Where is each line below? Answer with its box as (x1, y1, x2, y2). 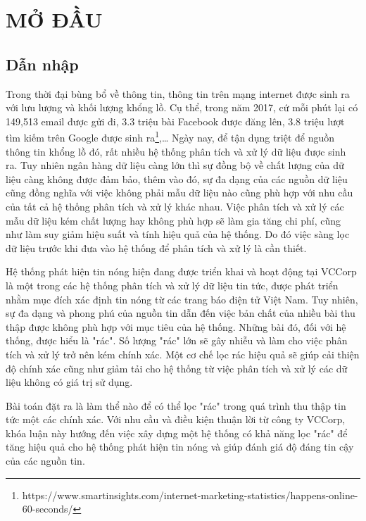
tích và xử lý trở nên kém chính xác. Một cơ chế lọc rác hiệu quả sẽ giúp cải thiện (6, 346, 360, 361)
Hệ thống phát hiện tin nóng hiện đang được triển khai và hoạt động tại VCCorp (6, 264, 357, 279)
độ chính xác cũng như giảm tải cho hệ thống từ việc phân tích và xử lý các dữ (6, 360, 348, 375)
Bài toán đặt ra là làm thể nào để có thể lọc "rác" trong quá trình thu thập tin (6, 398, 346, 413)
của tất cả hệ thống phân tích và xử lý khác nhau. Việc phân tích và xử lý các (6, 199, 344, 213)
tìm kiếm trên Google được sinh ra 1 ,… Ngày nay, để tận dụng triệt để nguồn (6, 128, 335, 145)
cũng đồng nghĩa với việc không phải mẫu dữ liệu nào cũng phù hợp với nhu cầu (6, 185, 353, 200)
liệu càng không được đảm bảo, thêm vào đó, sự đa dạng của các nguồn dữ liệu (6, 171, 348, 186)
